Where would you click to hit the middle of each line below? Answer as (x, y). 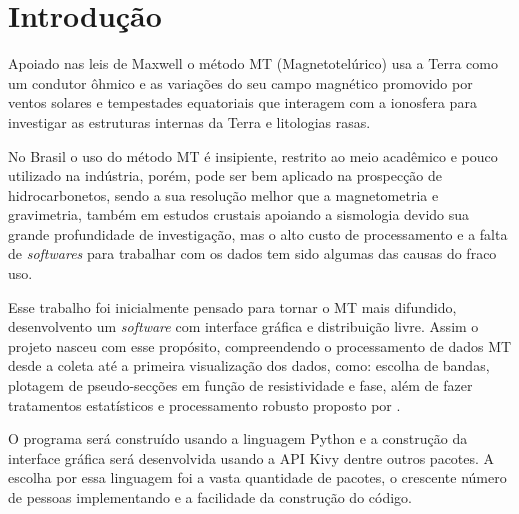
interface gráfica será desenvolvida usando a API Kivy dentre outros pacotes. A (251, 457)
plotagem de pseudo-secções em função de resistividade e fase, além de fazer (240, 385)
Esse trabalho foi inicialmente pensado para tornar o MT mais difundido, (232, 306)
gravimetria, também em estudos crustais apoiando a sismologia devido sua (239, 214)
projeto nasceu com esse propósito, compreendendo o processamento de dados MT (260, 345)
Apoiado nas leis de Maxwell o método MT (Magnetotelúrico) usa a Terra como (253, 63)
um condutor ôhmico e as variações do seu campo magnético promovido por (240, 82)
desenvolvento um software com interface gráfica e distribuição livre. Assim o (243, 326)
